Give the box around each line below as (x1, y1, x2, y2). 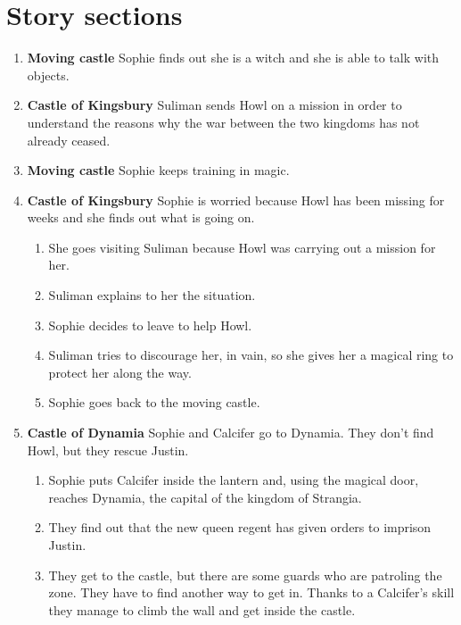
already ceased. (27, 130, 111, 149)
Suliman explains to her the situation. (48, 286, 256, 304)
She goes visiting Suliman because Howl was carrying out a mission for (48, 237, 436, 256)
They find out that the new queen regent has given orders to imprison (48, 518, 432, 537)
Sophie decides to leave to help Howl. (48, 315, 252, 334)
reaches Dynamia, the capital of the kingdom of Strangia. (48, 487, 362, 506)
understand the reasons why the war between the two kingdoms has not (27, 112, 420, 131)
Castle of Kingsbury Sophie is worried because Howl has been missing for (27, 190, 445, 209)
